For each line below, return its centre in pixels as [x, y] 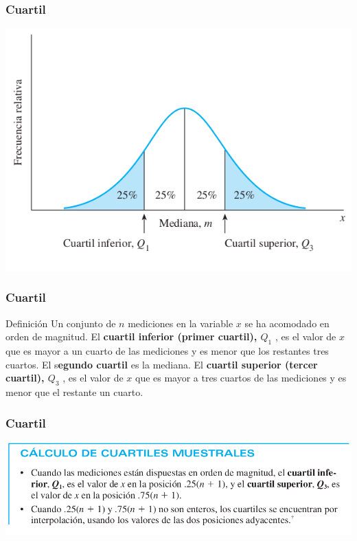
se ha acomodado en [287, 323]
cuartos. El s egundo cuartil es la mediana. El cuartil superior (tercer [162, 364]
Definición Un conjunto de [61, 323]
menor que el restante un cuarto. [74, 392]
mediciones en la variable [181, 323]
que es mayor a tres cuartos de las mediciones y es [241, 378]
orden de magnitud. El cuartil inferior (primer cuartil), [131, 336]
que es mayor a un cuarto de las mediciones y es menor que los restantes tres [167, 351]
